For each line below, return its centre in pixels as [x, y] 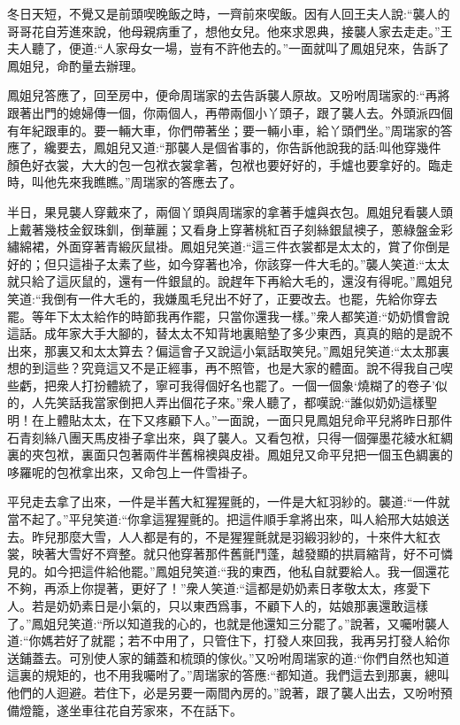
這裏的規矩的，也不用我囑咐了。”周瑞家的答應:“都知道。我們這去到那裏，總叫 [229, 675]
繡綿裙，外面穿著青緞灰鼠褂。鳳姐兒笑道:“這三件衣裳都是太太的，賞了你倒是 [229, 247]
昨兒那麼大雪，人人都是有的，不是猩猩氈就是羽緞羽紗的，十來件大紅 [230, 536]
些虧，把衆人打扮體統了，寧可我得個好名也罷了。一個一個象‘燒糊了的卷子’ [221, 385]
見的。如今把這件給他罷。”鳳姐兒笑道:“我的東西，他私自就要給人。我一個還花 [229, 571]
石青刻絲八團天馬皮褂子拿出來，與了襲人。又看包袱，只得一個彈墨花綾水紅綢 [230, 437]
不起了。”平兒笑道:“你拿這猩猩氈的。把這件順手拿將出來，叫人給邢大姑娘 [228, 519]
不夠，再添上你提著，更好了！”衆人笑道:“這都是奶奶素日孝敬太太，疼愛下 [219, 588]
